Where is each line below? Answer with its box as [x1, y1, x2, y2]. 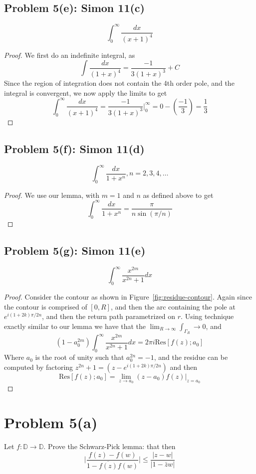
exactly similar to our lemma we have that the [4, 320, 146, 331]
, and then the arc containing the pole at [110, 301, 236, 312]
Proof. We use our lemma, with [4, 189, 99, 200]
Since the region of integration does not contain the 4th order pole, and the [4, 78, 235, 88]
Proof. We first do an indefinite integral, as [4, 49, 135, 60]
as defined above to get [143, 189, 214, 200]
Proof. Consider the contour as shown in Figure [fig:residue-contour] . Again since [4, 291, 252, 302]
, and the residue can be [154, 352, 228, 362]
